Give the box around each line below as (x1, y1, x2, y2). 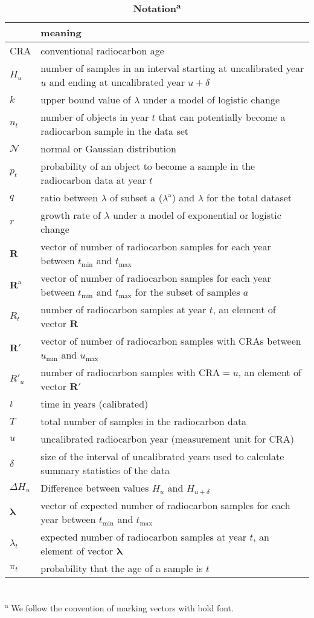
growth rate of (40, 208, 101, 223)
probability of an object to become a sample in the (40, 159, 255, 174)
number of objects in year (40, 110, 149, 125)
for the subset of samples (135, 285, 240, 299)
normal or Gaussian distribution (40, 141, 176, 156)
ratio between (40, 190, 98, 205)
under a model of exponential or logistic (112, 208, 281, 223)
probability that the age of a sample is (40, 561, 203, 576)
